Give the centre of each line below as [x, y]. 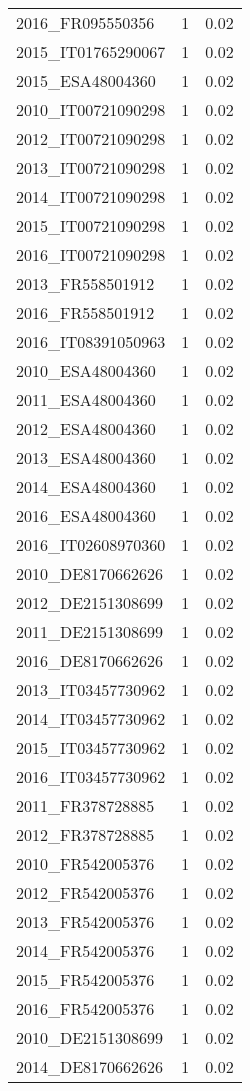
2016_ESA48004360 [86, 515]
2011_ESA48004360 [86, 399]
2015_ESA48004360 [86, 80]
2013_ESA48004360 [86, 457]
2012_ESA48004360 [86, 428]
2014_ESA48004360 [86, 486]
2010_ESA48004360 [86, 370]
